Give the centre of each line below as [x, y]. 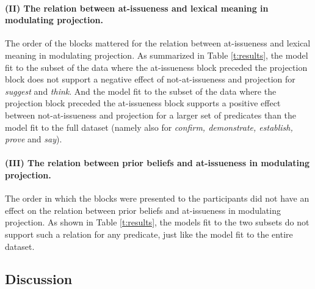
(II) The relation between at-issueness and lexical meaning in [137, 8]
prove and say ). [34, 139]
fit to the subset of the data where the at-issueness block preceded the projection [156, 67]
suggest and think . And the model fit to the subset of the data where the [141, 91]
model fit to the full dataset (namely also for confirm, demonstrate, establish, [149, 127]
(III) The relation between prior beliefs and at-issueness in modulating [157, 163]
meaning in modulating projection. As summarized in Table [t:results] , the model [157, 55]
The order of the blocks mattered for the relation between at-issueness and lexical [158, 43]
